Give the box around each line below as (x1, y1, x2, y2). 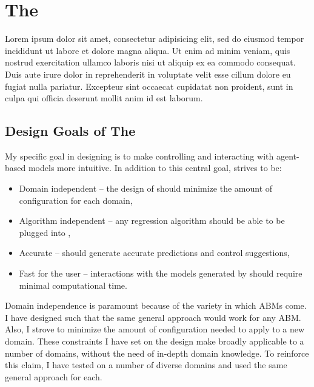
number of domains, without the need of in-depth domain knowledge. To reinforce (5, 346, 309, 359)
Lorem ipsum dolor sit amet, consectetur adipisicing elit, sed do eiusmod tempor (5, 32, 304, 45)
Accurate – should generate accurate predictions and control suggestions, (19, 246, 290, 259)
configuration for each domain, (19, 193, 133, 206)
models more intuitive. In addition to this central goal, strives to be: (28, 161, 282, 174)
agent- (276, 149, 299, 162)
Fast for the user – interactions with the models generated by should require (19, 267, 302, 280)
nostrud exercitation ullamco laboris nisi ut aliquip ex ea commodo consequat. (5, 56, 296, 69)
